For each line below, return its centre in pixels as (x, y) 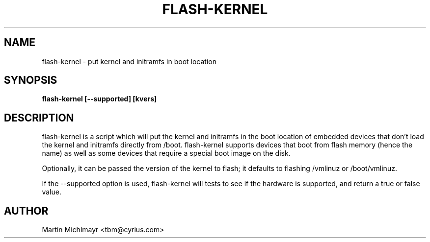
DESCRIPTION (39, 118)
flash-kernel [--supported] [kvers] (99, 99)
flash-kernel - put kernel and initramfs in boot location (129, 61)
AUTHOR (26, 211)
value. (52, 192)
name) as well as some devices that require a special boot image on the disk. (166, 153)
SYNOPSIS (31, 80)
